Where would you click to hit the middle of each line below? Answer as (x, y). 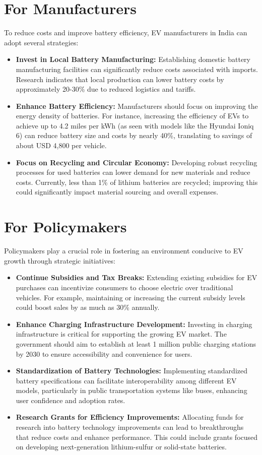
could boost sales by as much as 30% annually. (88, 307)
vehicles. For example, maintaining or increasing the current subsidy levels (130, 297)
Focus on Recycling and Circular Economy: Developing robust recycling (137, 162)
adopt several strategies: (41, 42)
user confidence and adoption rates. (71, 400)
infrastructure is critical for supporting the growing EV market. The (121, 334)
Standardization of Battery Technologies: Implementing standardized (132, 371)
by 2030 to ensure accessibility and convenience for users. (104, 353)
